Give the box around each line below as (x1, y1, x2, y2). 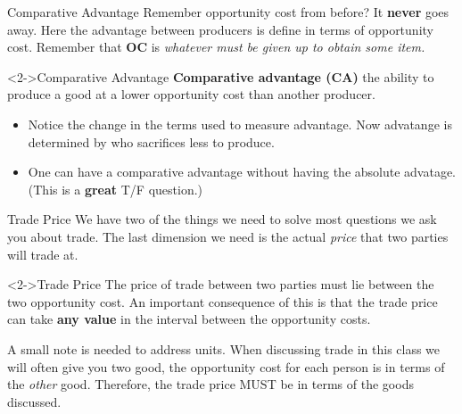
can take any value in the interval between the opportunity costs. (7, 310, 371, 328)
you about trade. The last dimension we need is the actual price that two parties (7, 227, 449, 245)
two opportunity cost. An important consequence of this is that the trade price (7, 292, 438, 310)
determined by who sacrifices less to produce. (28, 132, 275, 151)
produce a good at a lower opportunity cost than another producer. (7, 85, 375, 103)
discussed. (7, 392, 62, 410)
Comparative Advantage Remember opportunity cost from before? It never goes (7, 3, 450, 21)
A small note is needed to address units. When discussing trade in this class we (7, 339, 441, 358)
